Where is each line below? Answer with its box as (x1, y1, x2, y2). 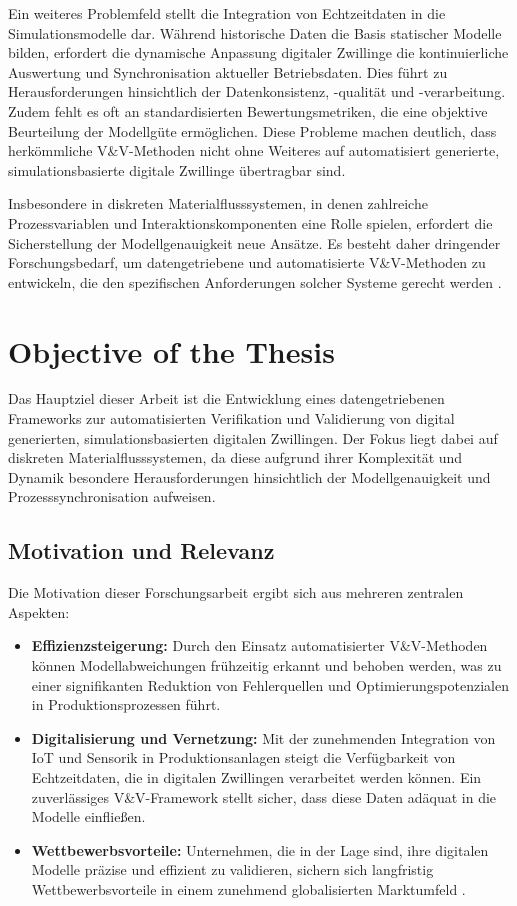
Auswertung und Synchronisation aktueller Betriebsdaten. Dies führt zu (8, 61, 448, 82)
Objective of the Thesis (8, 330, 335, 371)
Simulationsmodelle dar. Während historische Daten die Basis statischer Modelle (8, 22, 502, 43)
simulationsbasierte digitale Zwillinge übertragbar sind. (8, 159, 346, 180)
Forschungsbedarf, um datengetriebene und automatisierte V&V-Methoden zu (8, 252, 486, 273)
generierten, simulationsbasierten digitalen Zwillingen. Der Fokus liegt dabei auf (8, 427, 498, 448)
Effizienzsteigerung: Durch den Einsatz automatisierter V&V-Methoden (31, 635, 488, 656)
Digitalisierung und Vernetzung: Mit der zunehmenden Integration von (31, 727, 496, 748)
